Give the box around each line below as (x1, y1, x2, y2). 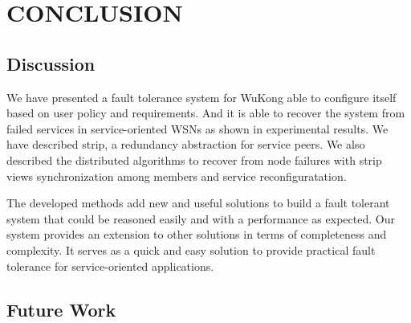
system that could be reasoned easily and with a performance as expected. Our (6, 210, 395, 227)
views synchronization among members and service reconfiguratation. (6, 167, 347, 184)
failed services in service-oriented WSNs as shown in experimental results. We (6, 120, 389, 137)
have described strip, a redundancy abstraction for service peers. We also (6, 136, 365, 153)
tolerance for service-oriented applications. (6, 257, 214, 274)
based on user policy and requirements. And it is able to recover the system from (6, 104, 405, 121)
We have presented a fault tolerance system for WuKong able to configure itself (6, 88, 397, 105)
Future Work (6, 296, 116, 321)
